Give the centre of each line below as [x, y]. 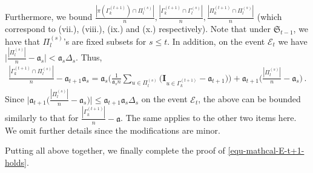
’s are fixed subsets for [105, 41]
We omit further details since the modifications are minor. [113, 130]
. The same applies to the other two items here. [209, 118]
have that [22, 41]
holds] [16, 162]
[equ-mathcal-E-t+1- [266, 150]
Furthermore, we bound [49, 17]
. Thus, [89, 57]
